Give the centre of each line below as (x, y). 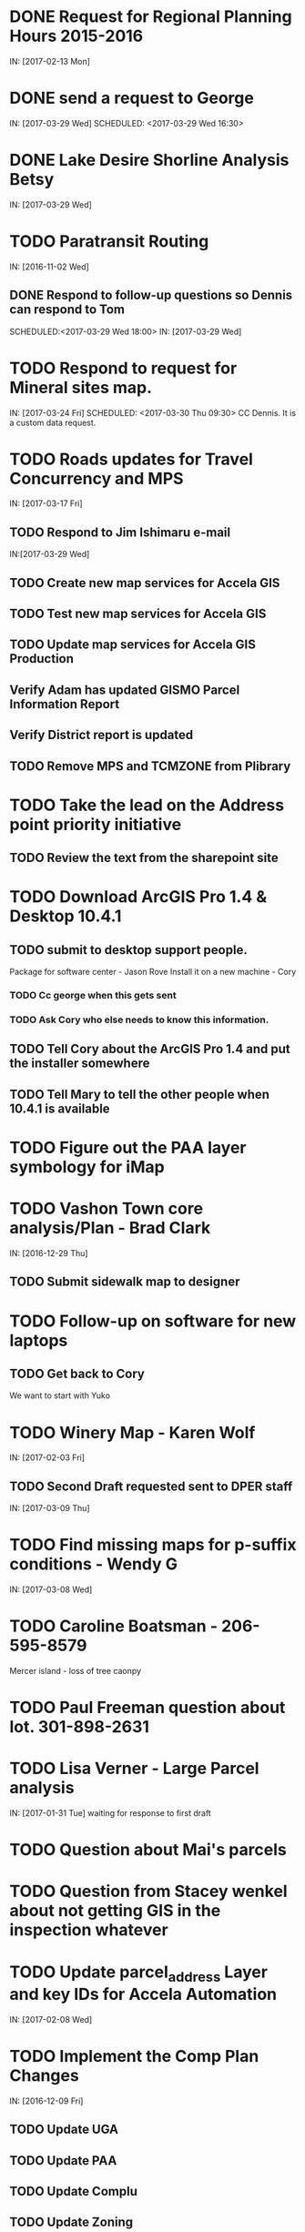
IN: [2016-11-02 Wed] (49, 267)
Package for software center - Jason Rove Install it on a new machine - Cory (153, 972)
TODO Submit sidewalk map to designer (125, 1282)
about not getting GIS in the (115, 1911)
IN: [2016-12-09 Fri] (46, 2101)
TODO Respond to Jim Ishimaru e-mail (120, 532)
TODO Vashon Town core (106, 1209)
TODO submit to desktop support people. (128, 950)
